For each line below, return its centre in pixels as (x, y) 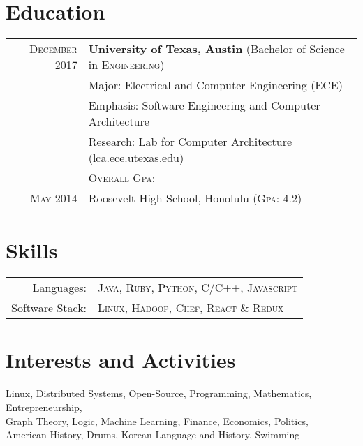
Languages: (60, 288)
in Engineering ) (126, 65)
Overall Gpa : (122, 178)
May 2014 (54, 198)
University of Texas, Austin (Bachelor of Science (216, 49)
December (53, 49)
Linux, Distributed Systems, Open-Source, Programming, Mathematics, (159, 393)
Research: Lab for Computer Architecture (190, 142)
